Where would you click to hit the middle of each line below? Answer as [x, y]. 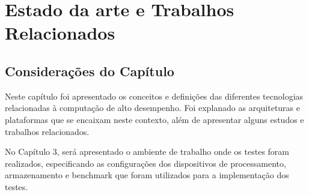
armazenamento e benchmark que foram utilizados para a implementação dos [147, 175]
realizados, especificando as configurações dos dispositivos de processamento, [145, 163]
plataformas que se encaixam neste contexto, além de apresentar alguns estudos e [154, 119]
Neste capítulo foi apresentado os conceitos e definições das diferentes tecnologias [154, 96]
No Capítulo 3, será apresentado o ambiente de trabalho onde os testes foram [147, 151]
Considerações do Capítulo [90, 70]
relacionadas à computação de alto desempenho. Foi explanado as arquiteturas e [153, 108]
